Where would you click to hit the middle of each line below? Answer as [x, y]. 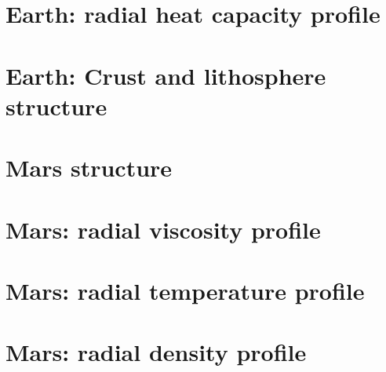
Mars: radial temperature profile [185, 290]
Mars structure [89, 168]
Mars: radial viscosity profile [163, 229]
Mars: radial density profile [156, 352]
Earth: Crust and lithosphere [166, 75]
